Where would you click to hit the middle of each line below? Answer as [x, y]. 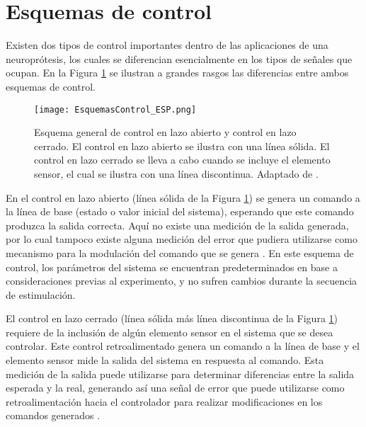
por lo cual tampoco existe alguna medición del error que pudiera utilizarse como [182, 239]
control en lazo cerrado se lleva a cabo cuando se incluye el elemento [182, 160]
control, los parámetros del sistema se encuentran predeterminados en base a [172, 267]
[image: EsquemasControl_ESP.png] [115, 109]
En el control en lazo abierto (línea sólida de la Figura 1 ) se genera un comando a [183, 197]
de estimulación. [41, 294]
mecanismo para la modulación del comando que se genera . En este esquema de [180, 252]
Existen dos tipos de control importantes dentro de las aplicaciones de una [167, 45]
